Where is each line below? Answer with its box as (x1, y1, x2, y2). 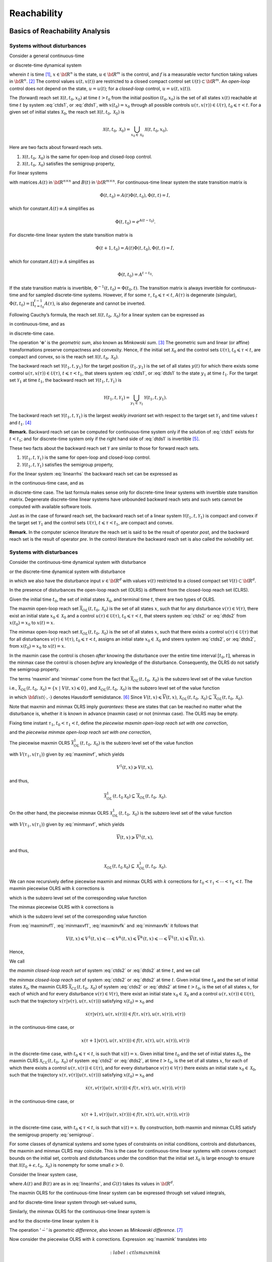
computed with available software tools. (9, 503, 93, 509)
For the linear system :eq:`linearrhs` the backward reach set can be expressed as (9, 470, 178, 477)
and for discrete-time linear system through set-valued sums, (9, 1199, 137, 1205)
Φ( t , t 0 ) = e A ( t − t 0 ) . (115, 218, 156, 226)
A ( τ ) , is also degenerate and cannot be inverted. (44, 300, 146, 306)
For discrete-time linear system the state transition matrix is (9, 232, 133, 238)
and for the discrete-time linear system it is (9, 1218, 99, 1224)
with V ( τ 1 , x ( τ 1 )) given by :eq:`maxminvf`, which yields (9, 751, 124, 758)
